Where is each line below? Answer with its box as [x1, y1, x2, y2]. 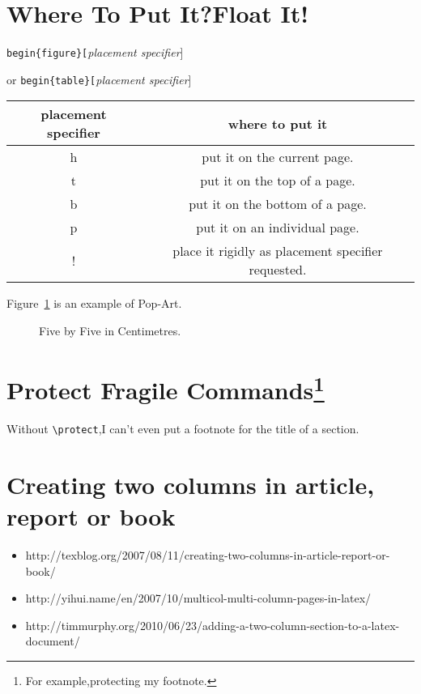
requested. [249, 260, 307, 279]
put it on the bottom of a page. [189, 194, 367, 214]
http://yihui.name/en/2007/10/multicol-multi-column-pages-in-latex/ [25, 590, 372, 607]
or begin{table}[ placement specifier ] [6, 70, 192, 87]
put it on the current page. [202, 147, 354, 167]
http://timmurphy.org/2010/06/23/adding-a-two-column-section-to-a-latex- [25, 616, 400, 633]
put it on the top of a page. [200, 171, 355, 190]
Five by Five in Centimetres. [39, 322, 181, 339]
